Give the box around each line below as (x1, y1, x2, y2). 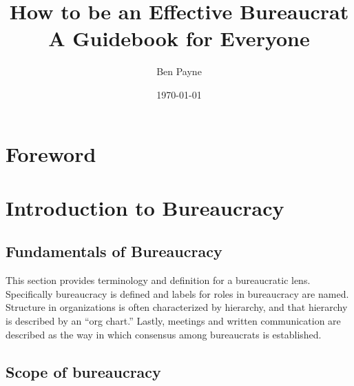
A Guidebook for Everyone (48, 24, 310, 52)
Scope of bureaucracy (6, 360, 161, 382)
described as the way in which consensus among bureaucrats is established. (6, 327, 322, 341)
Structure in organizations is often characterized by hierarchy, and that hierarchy (6, 300, 348, 314)
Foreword (6, 139, 96, 167)
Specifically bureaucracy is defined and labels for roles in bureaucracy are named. (6, 286, 349, 301)
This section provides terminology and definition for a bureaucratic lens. (6, 273, 311, 287)
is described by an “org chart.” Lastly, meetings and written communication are (6, 314, 341, 328)
